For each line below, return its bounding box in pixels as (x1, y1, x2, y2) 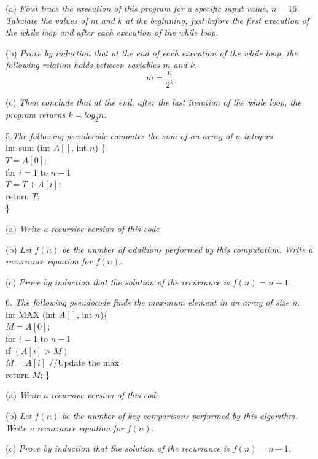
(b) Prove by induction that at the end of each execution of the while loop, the (6, 46, 298, 59)
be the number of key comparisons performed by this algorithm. (62, 409, 298, 422)
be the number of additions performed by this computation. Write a (62, 242, 313, 255)
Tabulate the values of (6, 13, 88, 26)
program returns (6, 107, 66, 120)
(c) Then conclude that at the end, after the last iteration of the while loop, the (6, 96, 301, 109)
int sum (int (6, 141, 51, 154)
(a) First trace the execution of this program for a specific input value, (6, 2, 269, 14)
